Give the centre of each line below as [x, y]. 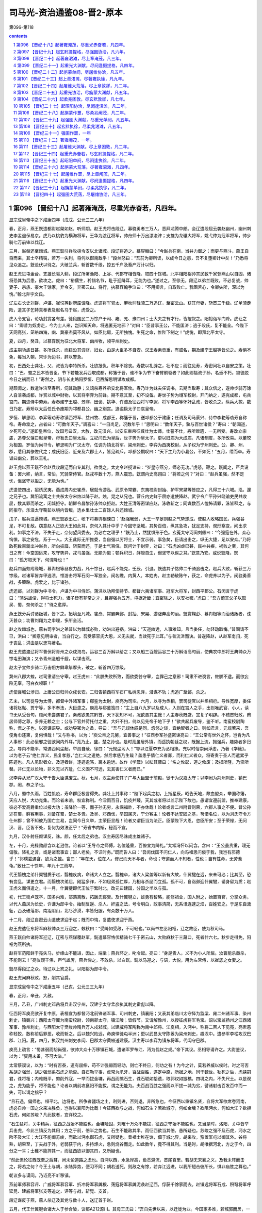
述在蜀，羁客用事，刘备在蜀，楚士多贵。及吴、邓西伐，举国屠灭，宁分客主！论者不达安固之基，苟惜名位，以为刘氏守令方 [130, 814]
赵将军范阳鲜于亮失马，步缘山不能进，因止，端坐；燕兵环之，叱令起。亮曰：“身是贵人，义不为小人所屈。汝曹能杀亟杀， [129, 953]
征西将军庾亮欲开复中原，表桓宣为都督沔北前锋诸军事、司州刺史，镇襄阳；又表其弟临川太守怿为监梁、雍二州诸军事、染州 [130, 1013]
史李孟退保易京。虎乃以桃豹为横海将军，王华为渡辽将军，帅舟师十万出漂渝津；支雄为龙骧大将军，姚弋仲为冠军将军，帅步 [130, 235]
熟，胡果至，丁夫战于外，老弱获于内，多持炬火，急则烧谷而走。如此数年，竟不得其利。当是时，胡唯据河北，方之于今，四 [130, 1144]
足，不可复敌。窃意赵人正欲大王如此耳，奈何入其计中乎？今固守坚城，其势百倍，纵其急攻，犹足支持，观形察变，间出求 [128, 525]
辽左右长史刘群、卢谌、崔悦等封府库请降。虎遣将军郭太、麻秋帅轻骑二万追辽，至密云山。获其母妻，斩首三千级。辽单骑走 [130, 303]
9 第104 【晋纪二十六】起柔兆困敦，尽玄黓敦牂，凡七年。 [71, 99]
